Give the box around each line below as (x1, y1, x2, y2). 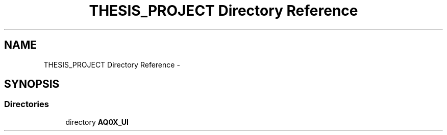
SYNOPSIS (4, 78, 60, 91)
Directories (4, 99, 49, 110)
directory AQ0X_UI (65, 117, 129, 126)
